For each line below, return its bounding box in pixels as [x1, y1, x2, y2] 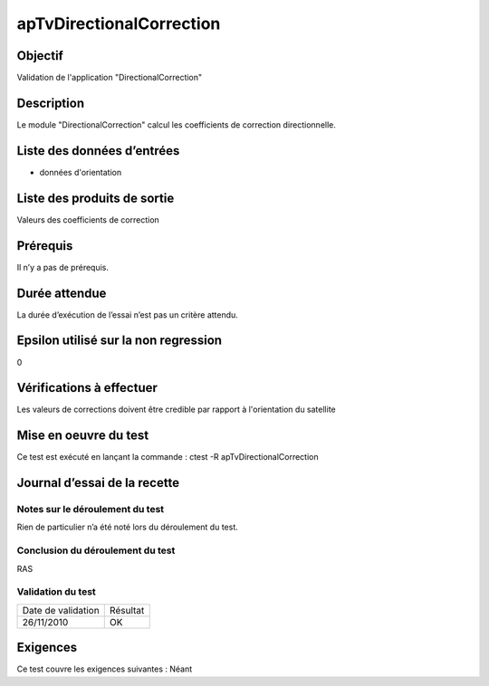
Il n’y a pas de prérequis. [16, 262, 109, 272]
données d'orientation [39, 167, 122, 177]
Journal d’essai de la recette [16, 475, 180, 491]
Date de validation [22, 604, 100, 616]
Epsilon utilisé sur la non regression [16, 333, 222, 348]
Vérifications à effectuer [16, 380, 158, 395]
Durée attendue [16, 285, 107, 300]
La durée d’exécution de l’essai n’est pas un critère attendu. [16, 309, 239, 320]
